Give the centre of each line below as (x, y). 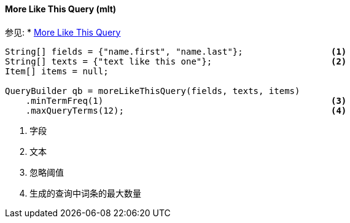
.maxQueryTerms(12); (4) (186, 110)
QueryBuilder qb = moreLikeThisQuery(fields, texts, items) (153, 91)
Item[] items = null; (57, 71)
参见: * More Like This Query (63, 32)
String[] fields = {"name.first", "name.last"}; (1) (176, 51)
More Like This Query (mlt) (61, 9)
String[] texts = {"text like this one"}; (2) (176, 61)
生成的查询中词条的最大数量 (85, 193)
